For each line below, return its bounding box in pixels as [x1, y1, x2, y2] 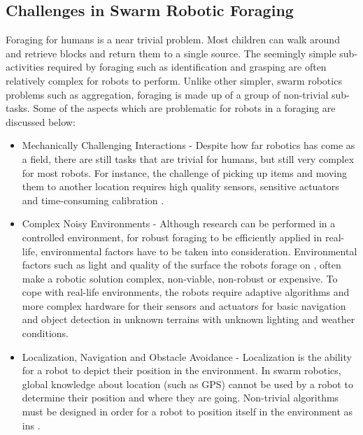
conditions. [22, 326, 69, 341]
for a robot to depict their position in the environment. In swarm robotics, [22, 363, 341, 378]
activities [6, 59, 44, 74]
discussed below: [6, 114, 76, 129]
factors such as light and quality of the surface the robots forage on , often [22, 257, 341, 272]
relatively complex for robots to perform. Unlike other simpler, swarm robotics [6, 73, 342, 87]
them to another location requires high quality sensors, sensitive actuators [22, 179, 339, 194]
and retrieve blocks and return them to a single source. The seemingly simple [6, 45, 336, 60]
